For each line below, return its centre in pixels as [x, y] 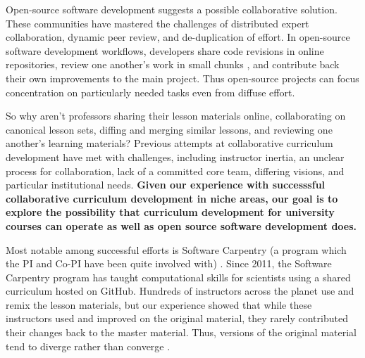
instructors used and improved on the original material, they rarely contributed [177, 318]
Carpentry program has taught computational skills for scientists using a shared [178, 277]
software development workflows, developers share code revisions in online [165, 50]
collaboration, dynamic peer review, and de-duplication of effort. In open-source [178, 37]
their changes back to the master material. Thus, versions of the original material [181, 332]
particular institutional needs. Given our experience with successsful [166, 185]
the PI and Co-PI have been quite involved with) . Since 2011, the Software [169, 263]
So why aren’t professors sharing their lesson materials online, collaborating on [176, 116]
